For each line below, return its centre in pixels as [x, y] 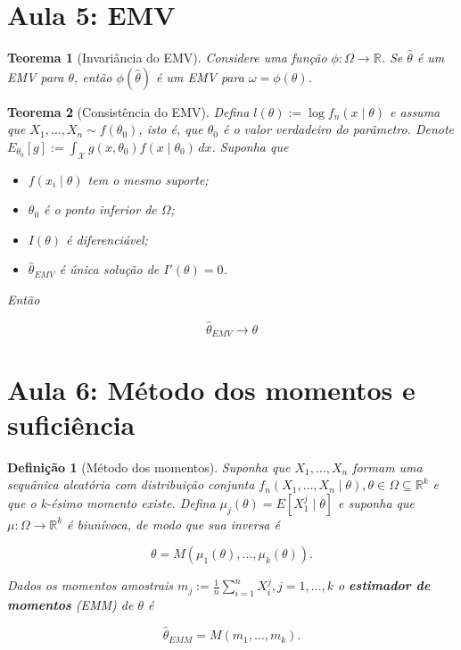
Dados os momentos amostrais [91, 585]
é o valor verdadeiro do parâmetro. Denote [338, 129]
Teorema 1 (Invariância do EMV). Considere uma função [167, 58]
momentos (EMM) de [70, 605]
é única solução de [109, 269]
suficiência [71, 424]
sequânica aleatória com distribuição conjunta [131, 484]
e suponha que [376, 502]
